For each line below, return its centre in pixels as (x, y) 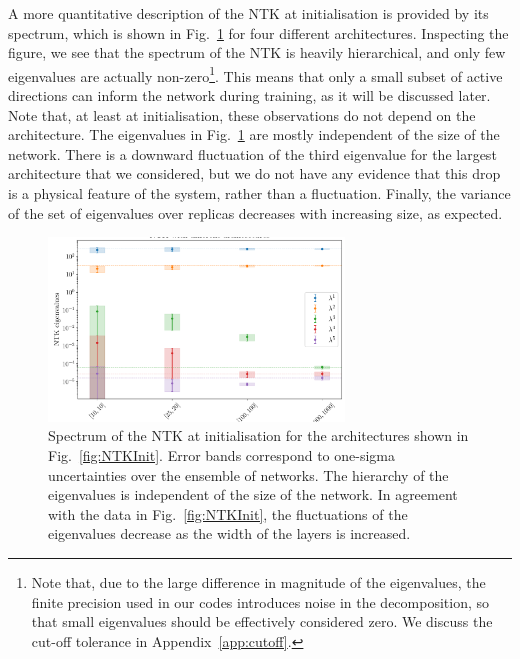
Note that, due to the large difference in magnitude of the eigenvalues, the (258, 581)
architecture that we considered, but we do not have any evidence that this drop (254, 173)
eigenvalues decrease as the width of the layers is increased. (229, 533)
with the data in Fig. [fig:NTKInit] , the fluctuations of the (228, 513)
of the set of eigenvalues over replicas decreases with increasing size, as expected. (255, 212)
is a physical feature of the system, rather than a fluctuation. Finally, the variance (259, 193)
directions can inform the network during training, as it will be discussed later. (249, 95)
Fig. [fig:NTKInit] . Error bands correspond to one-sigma (221, 455)
